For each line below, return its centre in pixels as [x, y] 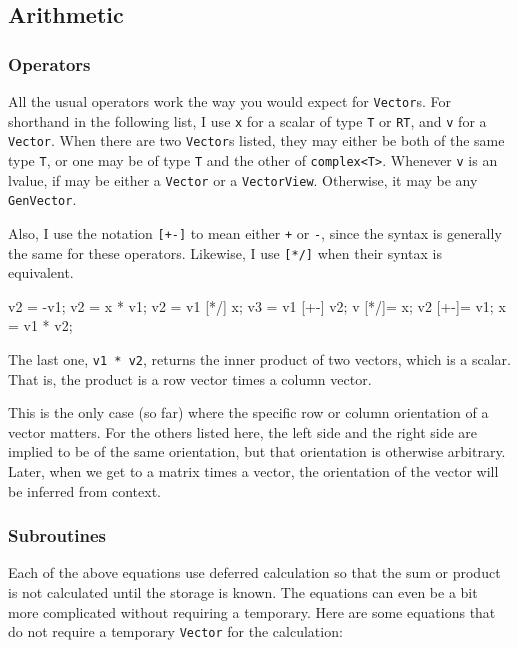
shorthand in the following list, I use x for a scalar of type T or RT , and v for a [247, 120]
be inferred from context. [84, 490]
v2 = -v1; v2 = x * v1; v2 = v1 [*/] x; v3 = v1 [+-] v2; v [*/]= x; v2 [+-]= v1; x [257, 305]
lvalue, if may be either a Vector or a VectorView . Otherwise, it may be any [243, 179]
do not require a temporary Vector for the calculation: [175, 631]
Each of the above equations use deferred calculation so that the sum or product [254, 572]
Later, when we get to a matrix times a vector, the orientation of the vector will [253, 471]
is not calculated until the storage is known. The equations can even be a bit [243, 592]
